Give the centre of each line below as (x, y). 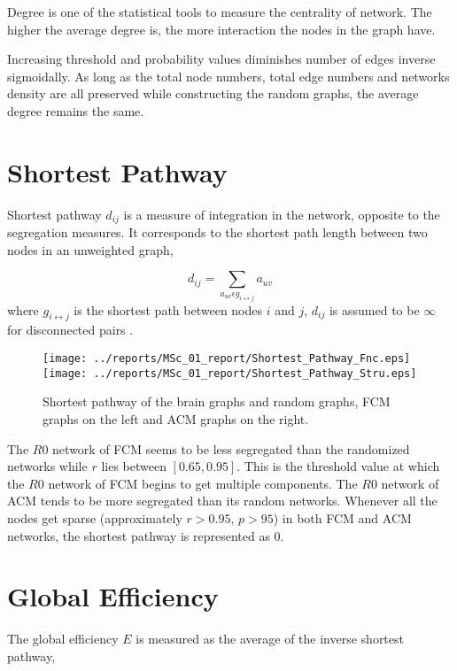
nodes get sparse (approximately (95, 517)
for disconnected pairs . (70, 330)
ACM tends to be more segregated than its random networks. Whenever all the (222, 501)
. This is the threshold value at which (338, 466)
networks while (47, 466)
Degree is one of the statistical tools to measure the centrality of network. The (220, 12)
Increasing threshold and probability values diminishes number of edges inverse (221, 59)
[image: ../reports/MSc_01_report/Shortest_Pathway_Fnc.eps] (227, 359)
